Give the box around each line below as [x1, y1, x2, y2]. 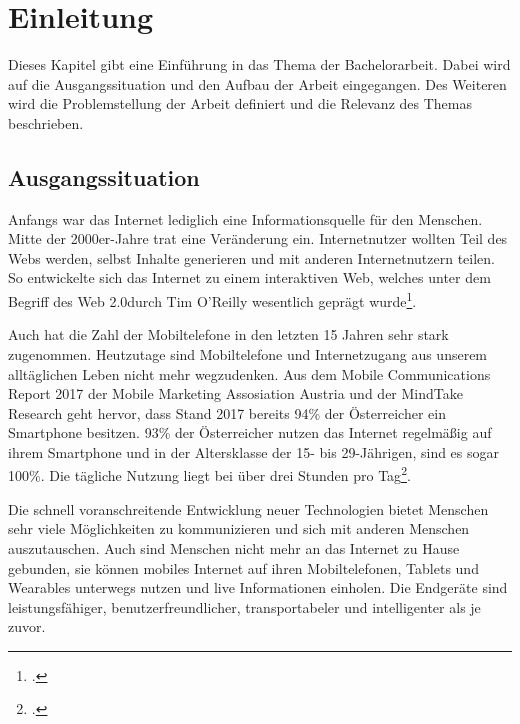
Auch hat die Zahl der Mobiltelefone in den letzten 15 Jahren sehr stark [8, 324, 449, 345]
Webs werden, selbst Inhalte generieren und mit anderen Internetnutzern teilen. [8, 247, 495, 268]
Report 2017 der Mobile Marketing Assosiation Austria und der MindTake [8, 383, 463, 404]
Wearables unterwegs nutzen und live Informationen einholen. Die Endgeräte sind [8, 577, 508, 598]
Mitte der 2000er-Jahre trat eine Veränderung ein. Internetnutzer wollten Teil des [8, 228, 508, 249]
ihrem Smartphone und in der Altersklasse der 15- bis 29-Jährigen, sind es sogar [8, 441, 500, 462]
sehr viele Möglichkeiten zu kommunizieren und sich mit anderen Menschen [8, 518, 470, 539]
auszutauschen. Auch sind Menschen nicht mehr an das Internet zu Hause [8, 537, 460, 558]
